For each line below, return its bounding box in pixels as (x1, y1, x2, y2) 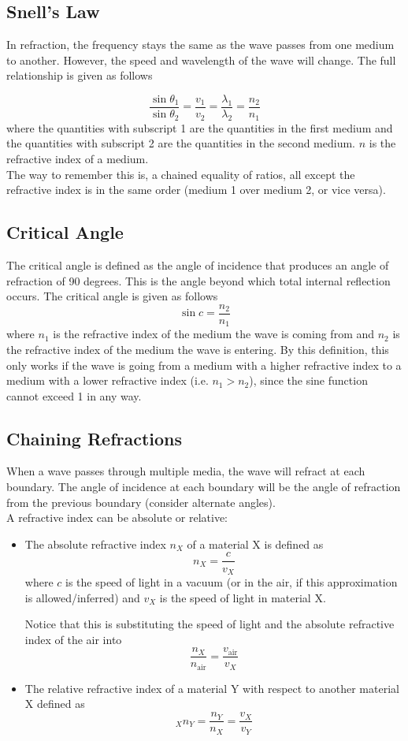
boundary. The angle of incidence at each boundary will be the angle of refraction (6, 478, 401, 495)
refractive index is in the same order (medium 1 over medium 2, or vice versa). (6, 181, 386, 198)
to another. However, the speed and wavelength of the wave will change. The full (6, 51, 396, 68)
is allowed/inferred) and (24, 589, 140, 605)
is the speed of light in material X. (159, 589, 326, 605)
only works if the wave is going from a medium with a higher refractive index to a (6, 356, 402, 373)
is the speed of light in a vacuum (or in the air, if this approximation (65, 573, 398, 590)
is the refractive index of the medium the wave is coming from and (53, 326, 375, 342)
